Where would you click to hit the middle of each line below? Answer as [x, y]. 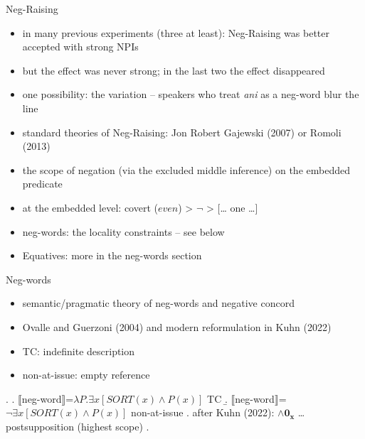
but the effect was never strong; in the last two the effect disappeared [174, 70]
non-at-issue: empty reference [86, 375]
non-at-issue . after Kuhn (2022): [203, 412]
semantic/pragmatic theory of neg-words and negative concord [158, 303]
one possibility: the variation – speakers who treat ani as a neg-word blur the [191, 94]
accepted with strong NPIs [80, 47]
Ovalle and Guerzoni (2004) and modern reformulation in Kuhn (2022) [177, 326]
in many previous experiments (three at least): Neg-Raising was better [176, 32]
